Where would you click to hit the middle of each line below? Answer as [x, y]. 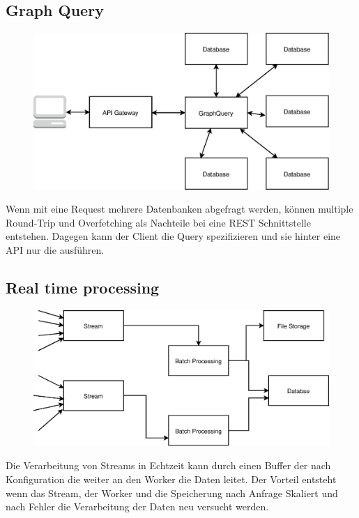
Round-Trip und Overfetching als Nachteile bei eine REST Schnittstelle [158, 222]
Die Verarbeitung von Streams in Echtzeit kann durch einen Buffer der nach [168, 465]
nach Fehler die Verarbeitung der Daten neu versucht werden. [137, 506]
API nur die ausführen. [55, 250]
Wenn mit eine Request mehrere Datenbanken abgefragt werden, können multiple [179, 209]
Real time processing [83, 287]
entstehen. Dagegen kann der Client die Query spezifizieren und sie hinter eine [173, 236]
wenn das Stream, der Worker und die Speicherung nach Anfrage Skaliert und [172, 493]
